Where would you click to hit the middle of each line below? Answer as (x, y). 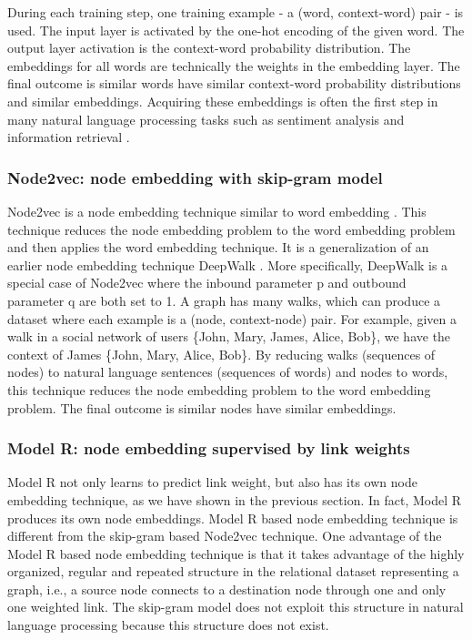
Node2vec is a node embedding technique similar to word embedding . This (217, 211)
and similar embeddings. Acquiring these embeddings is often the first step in (223, 101)
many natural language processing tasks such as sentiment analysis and (206, 119)
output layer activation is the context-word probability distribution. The (209, 48)
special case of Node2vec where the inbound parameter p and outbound (207, 283)
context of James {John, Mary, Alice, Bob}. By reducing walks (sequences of (221, 354)
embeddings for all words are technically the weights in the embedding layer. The (234, 65)
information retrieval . (69, 137)
